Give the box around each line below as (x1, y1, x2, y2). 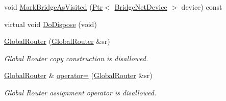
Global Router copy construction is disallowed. (4, 53, 148, 63)
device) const (181, 2, 222, 12)
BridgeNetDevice (114, 2, 167, 12)
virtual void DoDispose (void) (4, 18, 97, 29)
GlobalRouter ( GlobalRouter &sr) (4, 36, 110, 46)
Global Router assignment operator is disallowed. (4, 87, 157, 97)
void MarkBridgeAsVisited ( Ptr (4, 2, 103, 12)
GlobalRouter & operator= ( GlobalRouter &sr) (4, 70, 153, 81)
